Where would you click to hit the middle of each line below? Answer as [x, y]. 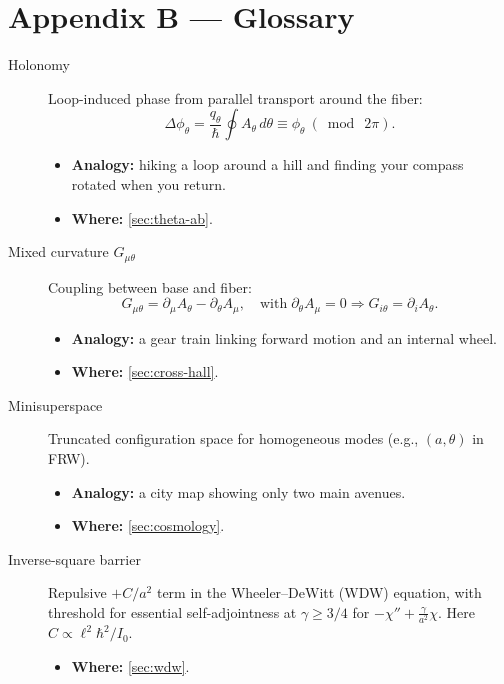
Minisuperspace [55, 404]
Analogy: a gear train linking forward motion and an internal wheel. [284, 337]
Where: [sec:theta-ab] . [142, 217]
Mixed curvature [58, 251]
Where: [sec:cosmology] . [148, 525]
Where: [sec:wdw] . [130, 665]
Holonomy [39, 64]
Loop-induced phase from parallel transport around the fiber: [235, 97]
